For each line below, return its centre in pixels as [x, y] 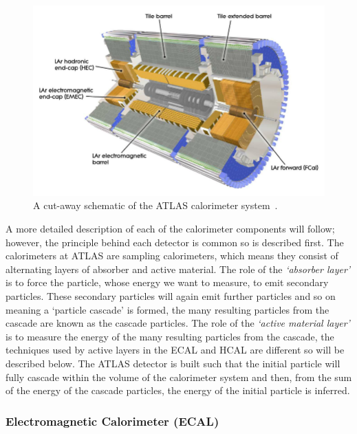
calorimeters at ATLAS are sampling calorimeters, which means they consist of [172, 256]
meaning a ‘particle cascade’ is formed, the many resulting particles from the [167, 309]
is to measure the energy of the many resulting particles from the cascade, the [170, 336]
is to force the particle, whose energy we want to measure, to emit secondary [167, 282]
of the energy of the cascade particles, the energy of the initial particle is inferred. [178, 390]
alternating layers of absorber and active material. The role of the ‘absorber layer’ [178, 269]
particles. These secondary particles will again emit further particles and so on [171, 296]
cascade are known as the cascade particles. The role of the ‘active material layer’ [178, 323]
